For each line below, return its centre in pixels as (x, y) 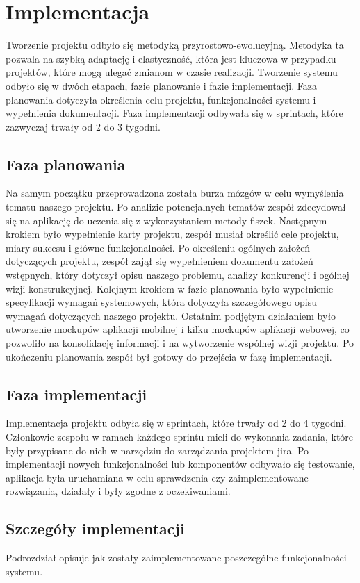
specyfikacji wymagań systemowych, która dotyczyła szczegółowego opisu (162, 302)
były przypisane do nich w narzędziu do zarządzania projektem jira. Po (157, 450)
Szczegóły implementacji (95, 528)
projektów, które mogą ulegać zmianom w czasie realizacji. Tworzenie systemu (172, 72)
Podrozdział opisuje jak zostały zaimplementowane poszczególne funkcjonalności (176, 558)
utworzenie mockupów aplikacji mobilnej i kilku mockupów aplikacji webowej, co (178, 329)
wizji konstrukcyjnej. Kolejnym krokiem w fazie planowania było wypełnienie (170, 288)
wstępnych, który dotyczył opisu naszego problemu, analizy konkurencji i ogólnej (178, 275)
